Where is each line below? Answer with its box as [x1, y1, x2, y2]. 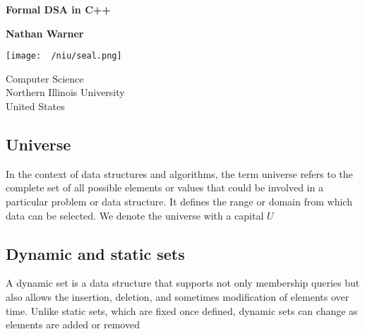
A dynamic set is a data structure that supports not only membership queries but [6, 275, 360, 290]
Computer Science [6, 71, 84, 85]
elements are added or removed [6, 317, 140, 332]
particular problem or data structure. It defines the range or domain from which [6, 194, 352, 209]
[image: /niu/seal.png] [6, 51, 122, 61]
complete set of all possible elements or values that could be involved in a [6, 180, 323, 195]
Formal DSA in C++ [6, 2, 111, 16]
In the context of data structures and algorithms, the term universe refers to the [6, 166, 353, 181]
